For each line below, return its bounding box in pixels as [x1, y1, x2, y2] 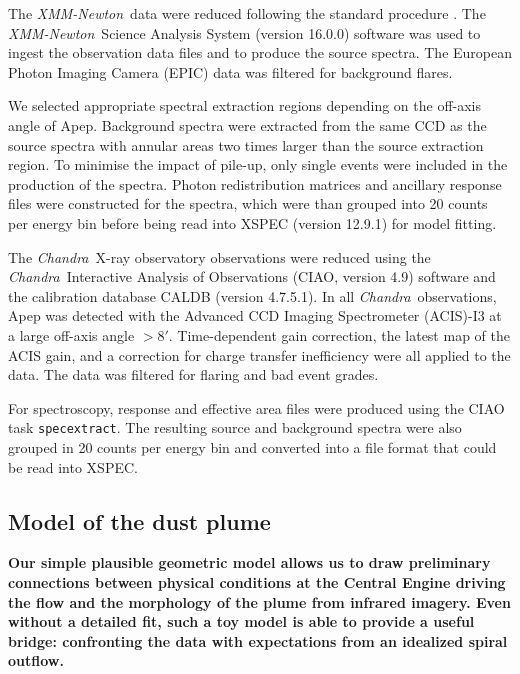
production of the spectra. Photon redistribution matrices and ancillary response [8, 173, 502, 194]
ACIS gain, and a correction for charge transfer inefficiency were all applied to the [8, 344, 511, 365]
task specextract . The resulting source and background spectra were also [8, 417, 462, 438]
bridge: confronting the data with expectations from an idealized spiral [8, 630, 508, 651]
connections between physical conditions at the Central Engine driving [8, 571, 506, 592]
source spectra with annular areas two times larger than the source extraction [8, 134, 484, 155]
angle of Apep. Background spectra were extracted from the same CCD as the [8, 114, 487, 135]
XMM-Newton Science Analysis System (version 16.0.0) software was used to [8, 22, 481, 43]
